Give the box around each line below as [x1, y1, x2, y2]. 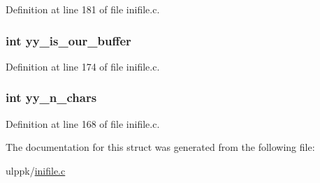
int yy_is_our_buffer [6, 31, 131, 49]
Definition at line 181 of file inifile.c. [6, 2, 160, 16]
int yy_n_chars [6, 89, 97, 106]
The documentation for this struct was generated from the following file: [6, 140, 315, 154]
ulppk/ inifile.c [6, 163, 66, 177]
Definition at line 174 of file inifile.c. [6, 59, 160, 73]
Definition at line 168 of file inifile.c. [6, 116, 160, 131]
